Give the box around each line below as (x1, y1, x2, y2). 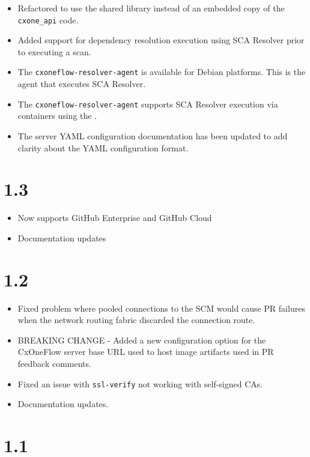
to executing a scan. (17, 45, 91, 58)
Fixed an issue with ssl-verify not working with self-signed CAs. (17, 377, 263, 390)
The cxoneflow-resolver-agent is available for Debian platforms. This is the (17, 65, 306, 78)
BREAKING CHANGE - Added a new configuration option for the (17, 333, 266, 346)
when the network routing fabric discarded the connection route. (17, 313, 255, 326)
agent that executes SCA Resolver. (17, 77, 146, 90)
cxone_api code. (17, 13, 79, 26)
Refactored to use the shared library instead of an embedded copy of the (17, 2, 285, 14)
